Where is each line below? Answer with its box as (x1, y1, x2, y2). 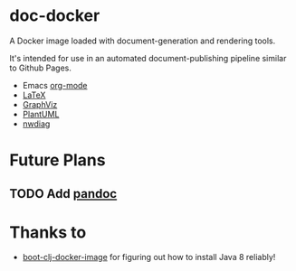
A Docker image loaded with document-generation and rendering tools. (9, 35, 276, 46)
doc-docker (9, 5, 100, 26)
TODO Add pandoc (9, 186, 118, 201)
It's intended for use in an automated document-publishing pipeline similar (9, 52, 287, 63)
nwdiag (22, 118, 51, 129)
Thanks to (9, 222, 87, 242)
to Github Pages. (9, 62, 72, 73)
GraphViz (22, 98, 58, 109)
